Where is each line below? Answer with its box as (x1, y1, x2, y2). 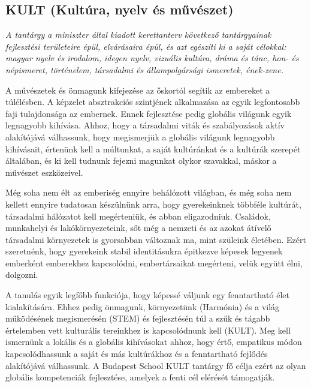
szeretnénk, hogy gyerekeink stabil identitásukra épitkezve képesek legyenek (5, 245, 283, 257)
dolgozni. (5, 268, 38, 281)
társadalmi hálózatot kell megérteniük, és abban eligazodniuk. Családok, (5, 209, 271, 222)
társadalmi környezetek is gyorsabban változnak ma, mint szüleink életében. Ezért (5, 233, 306, 245)
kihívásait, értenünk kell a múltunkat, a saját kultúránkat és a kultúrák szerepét (5, 142, 301, 155)
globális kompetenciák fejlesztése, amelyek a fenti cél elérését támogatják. (5, 371, 275, 383)
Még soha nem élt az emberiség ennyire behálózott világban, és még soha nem (5, 186, 292, 199)
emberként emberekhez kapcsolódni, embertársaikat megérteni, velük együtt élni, (5, 256, 303, 269)
